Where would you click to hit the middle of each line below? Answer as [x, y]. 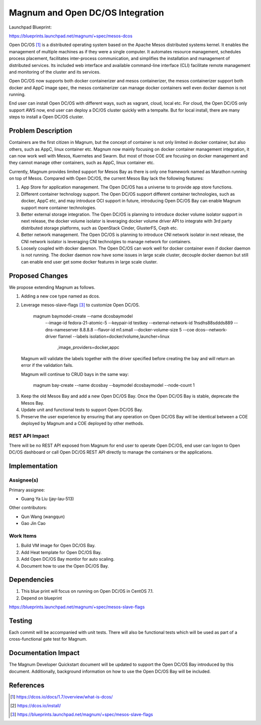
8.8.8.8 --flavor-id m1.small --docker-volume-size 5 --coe [137, 330]
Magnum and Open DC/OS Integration [87, 13]
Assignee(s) [24, 480]
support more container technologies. [59, 207]
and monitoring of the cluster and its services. [55, 72]
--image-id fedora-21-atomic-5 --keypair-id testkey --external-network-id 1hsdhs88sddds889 [139, 323]
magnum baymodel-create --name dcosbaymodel [83, 316]
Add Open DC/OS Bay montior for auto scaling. [68, 559]
